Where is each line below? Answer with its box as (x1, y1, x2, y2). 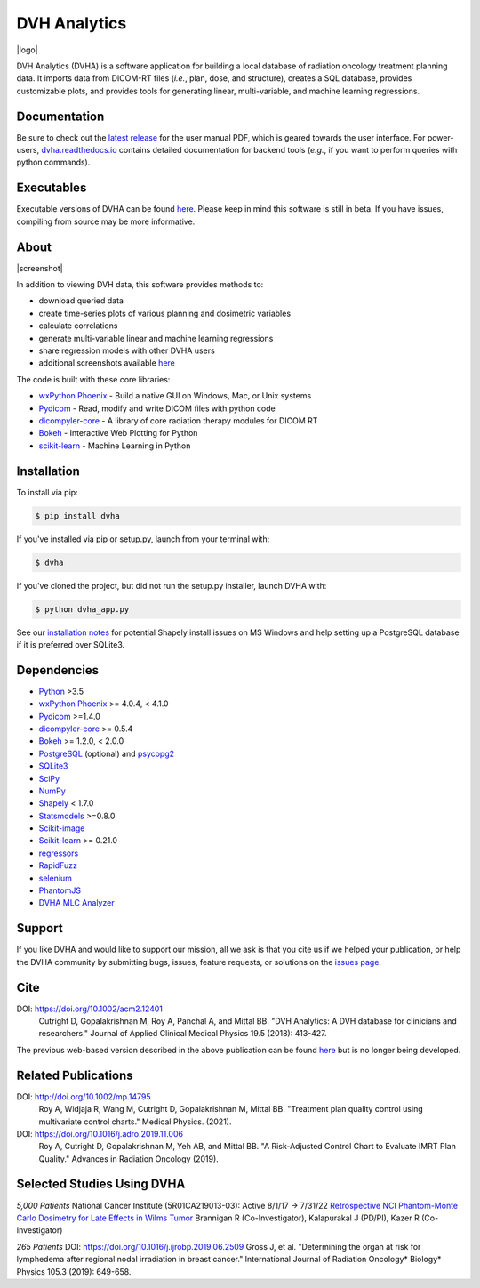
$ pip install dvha (35, 511, 120, 520)
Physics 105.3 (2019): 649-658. (16, 1266, 132, 1276)
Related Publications (16, 1067, 133, 1083)
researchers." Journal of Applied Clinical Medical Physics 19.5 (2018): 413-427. (38, 1028, 328, 1039)
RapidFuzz (38, 860, 77, 871)
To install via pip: (16, 487, 79, 497)
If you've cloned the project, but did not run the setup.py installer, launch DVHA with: (16, 580, 327, 591)
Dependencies (16, 663, 100, 678)
